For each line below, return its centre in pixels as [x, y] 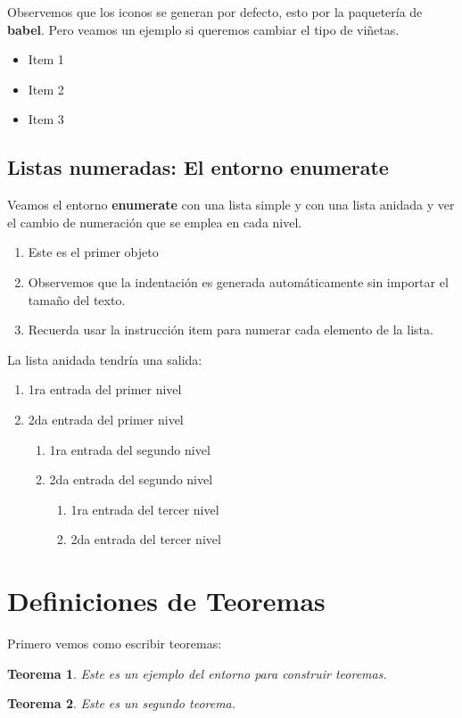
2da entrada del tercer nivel [146, 539]
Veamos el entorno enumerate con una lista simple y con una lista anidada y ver [231, 205]
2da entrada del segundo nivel [131, 479]
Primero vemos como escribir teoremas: [115, 644]
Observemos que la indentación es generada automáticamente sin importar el [238, 281]
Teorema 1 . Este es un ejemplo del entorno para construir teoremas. [197, 673]
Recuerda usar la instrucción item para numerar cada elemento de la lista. [231, 330]
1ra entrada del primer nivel [105, 389]
